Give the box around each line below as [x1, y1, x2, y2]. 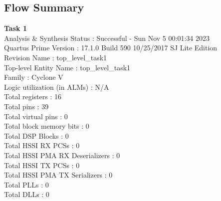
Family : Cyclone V [4, 72, 63, 82]
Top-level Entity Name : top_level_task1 [4, 62, 131, 72]
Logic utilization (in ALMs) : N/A [4, 81, 109, 92]
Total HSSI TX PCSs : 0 [4, 160, 80, 170]
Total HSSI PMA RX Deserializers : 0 [4, 150, 120, 160]
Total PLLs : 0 [4, 179, 49, 190]
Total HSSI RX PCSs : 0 [4, 140, 80, 151]
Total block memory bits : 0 [4, 121, 89, 131]
